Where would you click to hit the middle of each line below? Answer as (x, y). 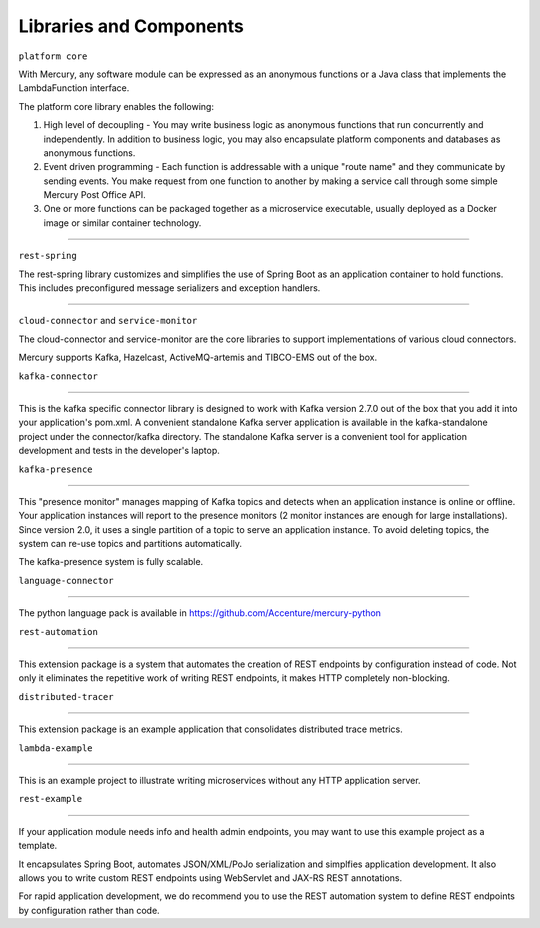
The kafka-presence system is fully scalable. (111, 562)
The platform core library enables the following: (116, 106)
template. (38, 846)
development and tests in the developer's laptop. (119, 451)
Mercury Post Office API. (94, 195)
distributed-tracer (66, 696)
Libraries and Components (131, 26)
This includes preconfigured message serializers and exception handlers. (169, 288)
